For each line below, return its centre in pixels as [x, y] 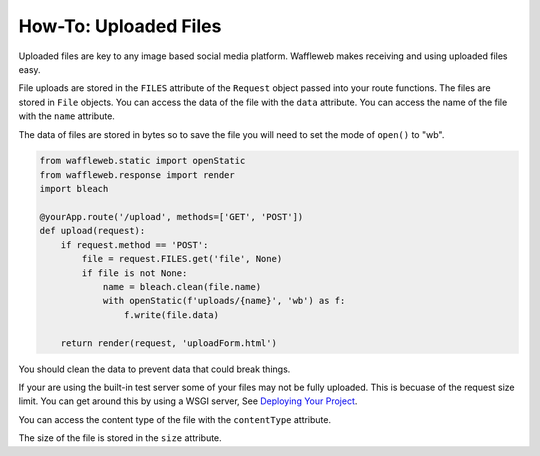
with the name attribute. [66, 116]
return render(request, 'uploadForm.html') [168, 343]
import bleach [74, 189]
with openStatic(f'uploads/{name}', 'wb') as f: [224, 301]
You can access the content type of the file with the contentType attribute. [175, 419]
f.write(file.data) [171, 314]
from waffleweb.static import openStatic [142, 161]
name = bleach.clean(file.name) [182, 286]
